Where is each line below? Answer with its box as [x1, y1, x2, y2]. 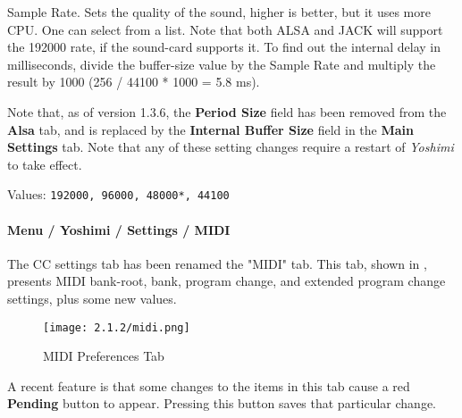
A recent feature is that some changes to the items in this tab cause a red [7, 376, 410, 395]
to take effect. [7, 155, 82, 173]
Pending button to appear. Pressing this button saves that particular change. [7, 394, 437, 413]
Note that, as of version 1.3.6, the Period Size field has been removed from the [7, 102, 447, 121]
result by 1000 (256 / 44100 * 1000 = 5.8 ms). [7, 72, 260, 91]
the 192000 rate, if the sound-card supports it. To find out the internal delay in [7, 38, 441, 56]
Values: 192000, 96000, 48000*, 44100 [7, 185, 230, 204]
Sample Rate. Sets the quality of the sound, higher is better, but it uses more [7, 3, 431, 21]
